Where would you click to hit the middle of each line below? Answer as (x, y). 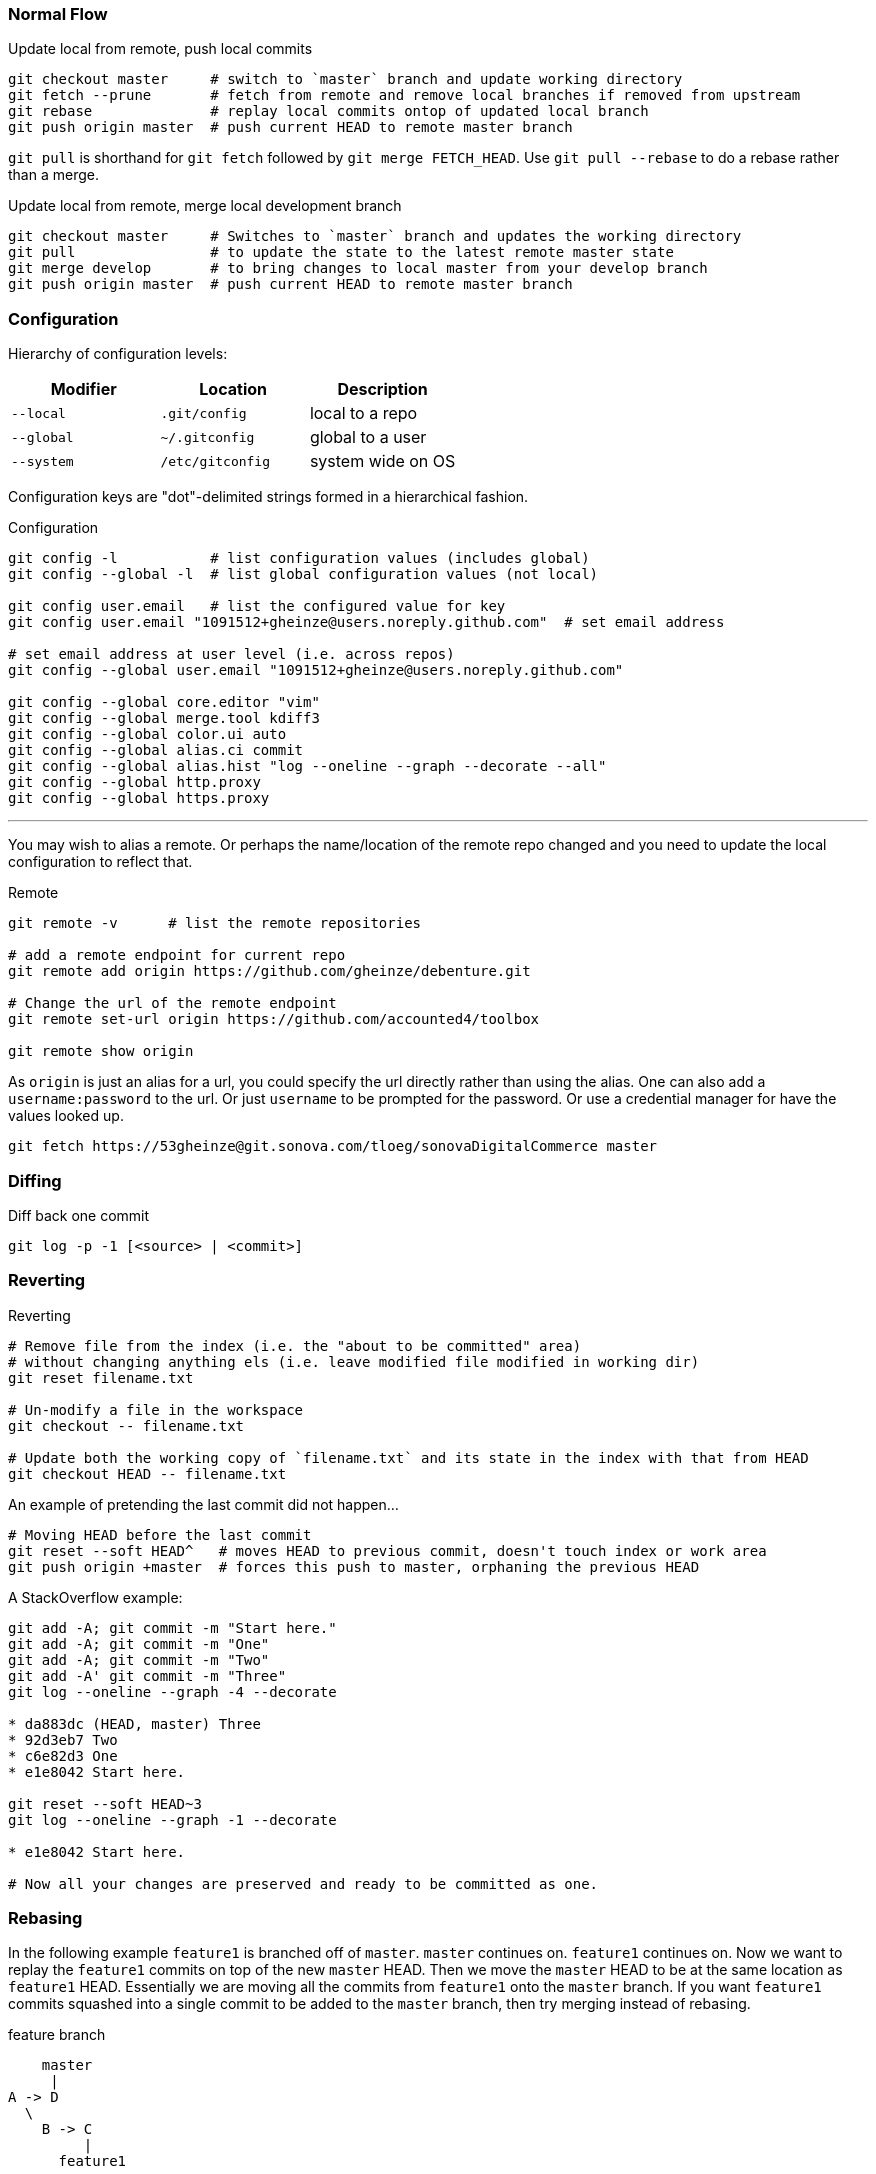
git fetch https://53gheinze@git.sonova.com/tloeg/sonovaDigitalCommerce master (333, 1146)
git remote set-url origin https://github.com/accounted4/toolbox (274, 1019)
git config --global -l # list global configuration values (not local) (303, 574)
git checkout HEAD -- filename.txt (147, 1473)
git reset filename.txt (101, 1377)
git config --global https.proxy (139, 798)
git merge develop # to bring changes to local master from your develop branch (358, 268)
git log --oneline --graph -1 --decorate (172, 1819)
